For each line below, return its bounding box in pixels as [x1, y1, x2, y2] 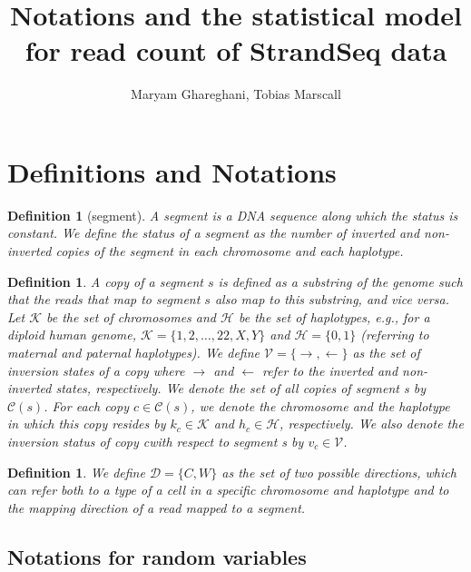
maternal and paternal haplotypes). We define [7, 343, 260, 361]
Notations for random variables [7, 542, 307, 570]
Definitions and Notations [7, 153, 337, 190]
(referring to [360, 325, 429, 344]
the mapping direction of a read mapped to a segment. [7, 498, 306, 517]
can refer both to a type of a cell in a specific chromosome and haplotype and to [7, 480, 449, 499]
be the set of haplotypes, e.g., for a [238, 307, 430, 326]
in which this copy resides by [7, 414, 166, 433]
